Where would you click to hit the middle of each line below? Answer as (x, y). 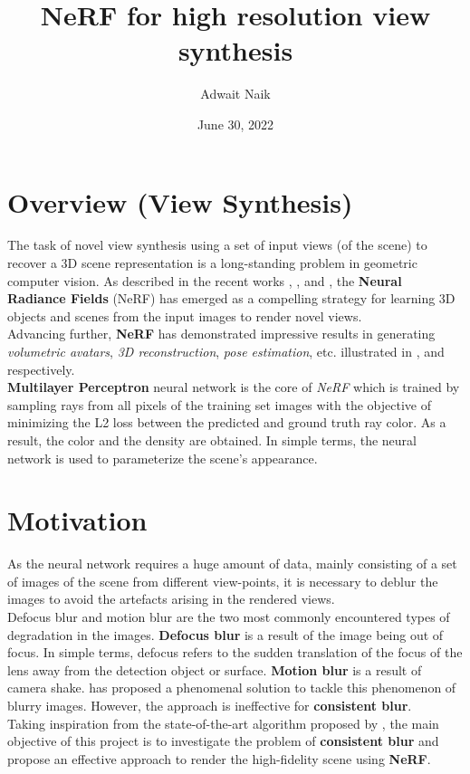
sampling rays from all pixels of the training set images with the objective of (219, 404)
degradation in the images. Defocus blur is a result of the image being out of (225, 634)
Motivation (77, 520)
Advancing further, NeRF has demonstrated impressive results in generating (221, 334)
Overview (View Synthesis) (180, 201)
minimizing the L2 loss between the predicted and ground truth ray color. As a (227, 422)
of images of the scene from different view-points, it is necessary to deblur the (223, 581)
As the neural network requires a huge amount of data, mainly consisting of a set (232, 564)
